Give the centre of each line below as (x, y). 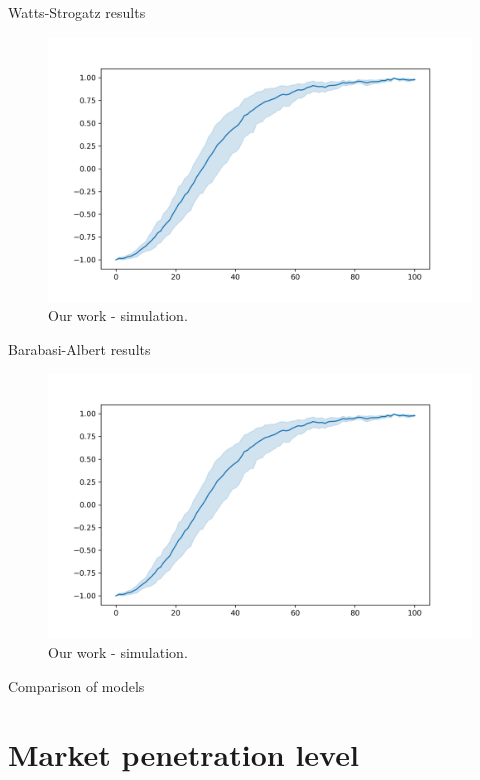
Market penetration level (183, 754)
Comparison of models (76, 685)
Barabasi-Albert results (79, 348)
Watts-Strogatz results (77, 12)
